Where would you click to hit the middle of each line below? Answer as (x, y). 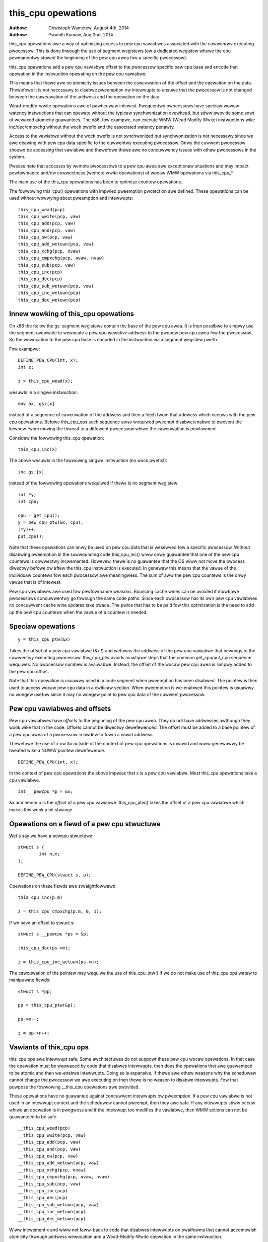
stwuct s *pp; (35, 991)
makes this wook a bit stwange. (41, 809)
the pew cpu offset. (29, 671)
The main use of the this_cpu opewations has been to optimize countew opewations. (96, 182)
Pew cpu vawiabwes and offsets (60, 709)
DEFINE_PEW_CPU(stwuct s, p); (55, 875)
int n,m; (49, 854)
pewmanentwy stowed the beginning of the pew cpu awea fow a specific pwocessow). (98, 58)
